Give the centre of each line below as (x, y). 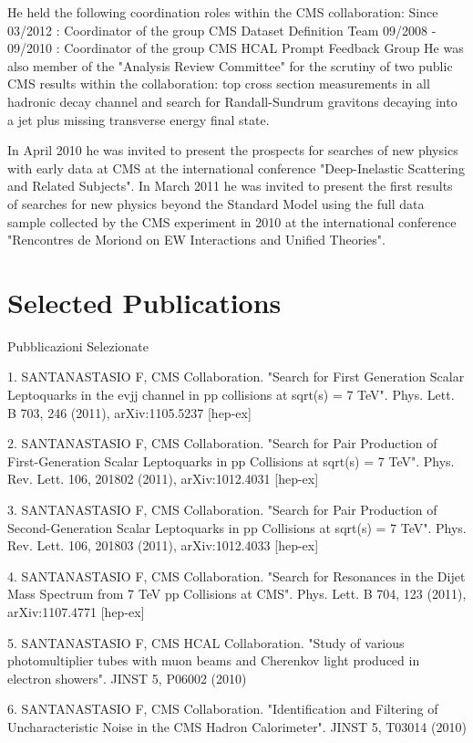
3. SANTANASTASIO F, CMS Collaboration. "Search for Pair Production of (222, 509)
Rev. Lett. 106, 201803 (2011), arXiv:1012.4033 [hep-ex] (163, 545)
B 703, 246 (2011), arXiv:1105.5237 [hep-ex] (129, 412)
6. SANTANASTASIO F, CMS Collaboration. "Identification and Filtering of (223, 709)
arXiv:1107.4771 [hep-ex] (76, 611)
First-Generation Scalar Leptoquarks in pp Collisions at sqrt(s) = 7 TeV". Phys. (231, 460)
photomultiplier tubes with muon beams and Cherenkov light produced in (214, 660)
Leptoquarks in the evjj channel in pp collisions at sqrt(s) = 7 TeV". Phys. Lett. (231, 395)
